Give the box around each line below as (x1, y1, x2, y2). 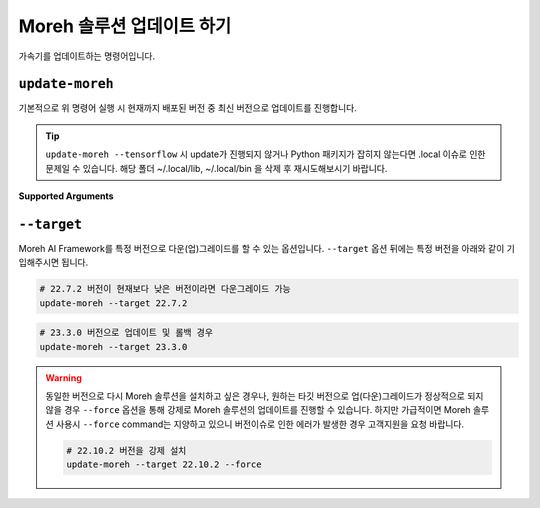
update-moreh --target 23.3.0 (39, 341, 188, 352)
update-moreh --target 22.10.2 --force (66, 459, 262, 470)
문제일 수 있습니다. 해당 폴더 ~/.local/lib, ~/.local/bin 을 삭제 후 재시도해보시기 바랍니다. (45, 162, 388, 174)
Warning (45, 371, 82, 384)
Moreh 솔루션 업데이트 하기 (18, 15, 232, 37)
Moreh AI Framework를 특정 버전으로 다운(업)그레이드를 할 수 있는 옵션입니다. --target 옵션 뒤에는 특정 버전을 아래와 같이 (18, 242, 505, 254)
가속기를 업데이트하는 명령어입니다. (18, 50, 155, 62)
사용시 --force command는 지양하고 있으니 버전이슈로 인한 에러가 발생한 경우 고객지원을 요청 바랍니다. (55, 418, 465, 430)
